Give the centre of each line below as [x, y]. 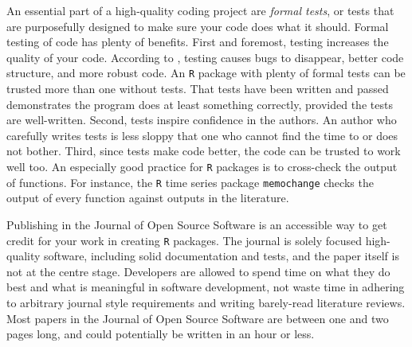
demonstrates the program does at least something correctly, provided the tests [200, 104]
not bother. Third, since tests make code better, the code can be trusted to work [204, 151]
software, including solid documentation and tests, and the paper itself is [222, 256]
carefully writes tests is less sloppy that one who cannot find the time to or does [202, 135]
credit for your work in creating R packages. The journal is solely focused [184, 240]
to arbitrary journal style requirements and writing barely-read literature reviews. [206, 302]
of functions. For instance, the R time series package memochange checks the [190, 182]
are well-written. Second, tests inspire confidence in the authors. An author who [202, 120]
